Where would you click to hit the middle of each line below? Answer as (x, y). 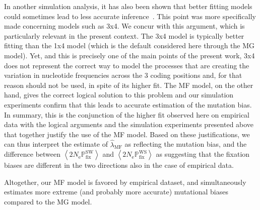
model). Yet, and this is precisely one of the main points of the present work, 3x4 (129, 55)
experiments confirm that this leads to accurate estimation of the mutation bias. (128, 104)
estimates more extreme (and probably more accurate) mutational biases (116, 192)
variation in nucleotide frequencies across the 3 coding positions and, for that (123, 75)
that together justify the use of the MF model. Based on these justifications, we (127, 134)
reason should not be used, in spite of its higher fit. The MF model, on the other (129, 85)
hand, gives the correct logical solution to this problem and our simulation (119, 95)
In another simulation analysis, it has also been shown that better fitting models (128, 6)
